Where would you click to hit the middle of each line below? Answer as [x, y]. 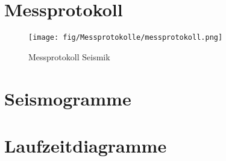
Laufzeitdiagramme [86, 145]
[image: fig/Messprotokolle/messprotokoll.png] [126, 38]
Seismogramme [68, 98]
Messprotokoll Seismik [69, 56]
